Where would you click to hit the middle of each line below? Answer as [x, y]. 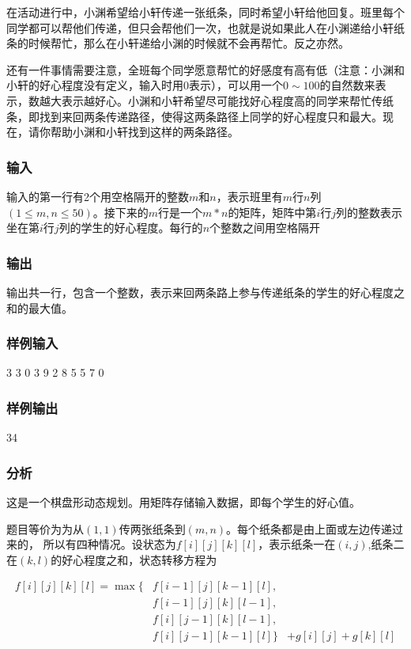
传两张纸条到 [152, 528]
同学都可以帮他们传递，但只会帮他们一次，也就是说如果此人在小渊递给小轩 [200, 27]
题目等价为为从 [45, 528]
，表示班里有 [249, 196]
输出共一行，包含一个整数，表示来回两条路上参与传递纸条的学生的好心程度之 [205, 292]
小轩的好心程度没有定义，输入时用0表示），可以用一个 [145, 85]
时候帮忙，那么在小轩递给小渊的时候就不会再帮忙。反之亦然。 [189, 43]
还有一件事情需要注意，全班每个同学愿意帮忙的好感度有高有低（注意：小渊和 [205, 69]
